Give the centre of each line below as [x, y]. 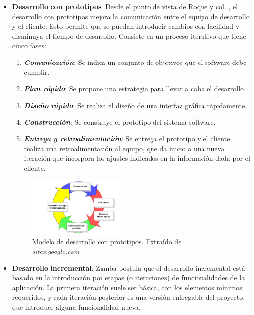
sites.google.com [56, 251]
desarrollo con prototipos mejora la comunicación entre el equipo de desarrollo [131, 16]
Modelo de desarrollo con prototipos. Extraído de [107, 241]
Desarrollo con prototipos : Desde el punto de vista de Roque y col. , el [125, 6]
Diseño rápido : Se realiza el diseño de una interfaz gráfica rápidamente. [135, 105]
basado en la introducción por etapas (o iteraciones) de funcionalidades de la [128, 278]
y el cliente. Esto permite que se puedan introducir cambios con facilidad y [126, 26]
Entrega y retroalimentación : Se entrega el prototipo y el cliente [127, 138]
